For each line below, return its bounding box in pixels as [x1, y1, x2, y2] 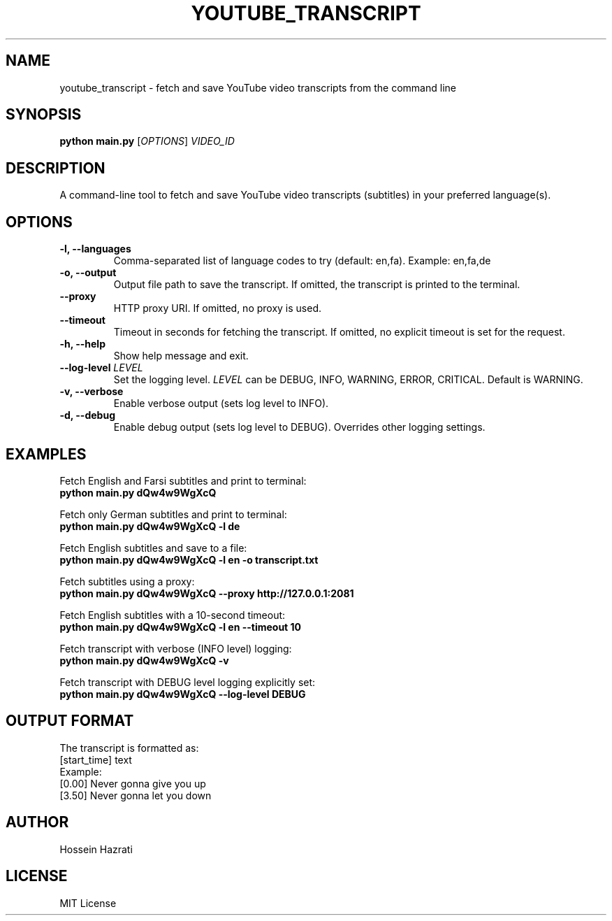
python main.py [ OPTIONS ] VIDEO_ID [59, 135, 235, 148]
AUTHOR [6, 813, 69, 831]
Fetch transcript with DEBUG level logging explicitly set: [59, 676, 316, 688]
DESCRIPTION [6, 159, 105, 177]
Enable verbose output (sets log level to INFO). [113, 397, 329, 410]
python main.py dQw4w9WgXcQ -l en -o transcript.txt [59, 553, 319, 566]
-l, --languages [59, 243, 131, 255]
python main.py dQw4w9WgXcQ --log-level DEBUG [59, 687, 306, 700]
